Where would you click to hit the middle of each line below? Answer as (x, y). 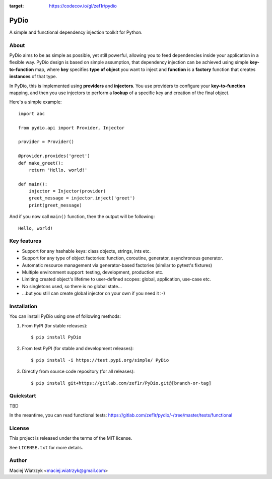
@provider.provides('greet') (54, 156)
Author (18, 460)
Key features (25, 241)
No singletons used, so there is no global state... (72, 286)
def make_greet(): (41, 163)
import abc (32, 114)
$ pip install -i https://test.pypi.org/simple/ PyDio (100, 360)
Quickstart (23, 396)
